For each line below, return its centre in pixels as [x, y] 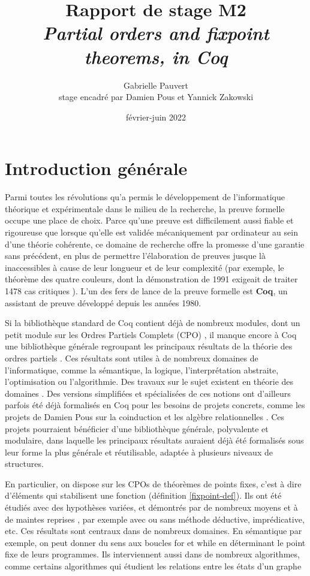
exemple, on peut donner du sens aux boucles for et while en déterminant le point [155, 542]
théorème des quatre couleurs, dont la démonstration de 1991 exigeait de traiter [151, 279]
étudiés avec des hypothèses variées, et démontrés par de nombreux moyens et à [151, 507]
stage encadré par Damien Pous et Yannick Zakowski [156, 97]
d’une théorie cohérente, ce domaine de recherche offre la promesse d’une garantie [155, 244]
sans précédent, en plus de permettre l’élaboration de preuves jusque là [135, 256]
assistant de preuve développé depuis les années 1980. [103, 302]
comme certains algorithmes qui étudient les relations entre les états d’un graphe [153, 566]
